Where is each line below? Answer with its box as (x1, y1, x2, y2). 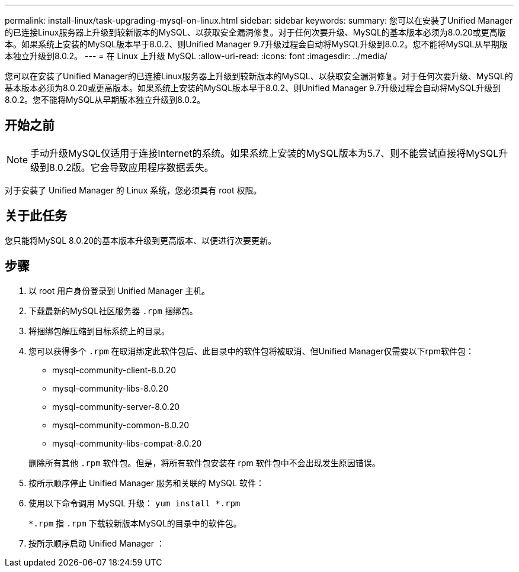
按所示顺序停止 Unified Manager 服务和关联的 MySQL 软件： (28, 477, 264, 488)
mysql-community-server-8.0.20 (52, 401, 180, 412)
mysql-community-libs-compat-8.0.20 (52, 438, 202, 448)
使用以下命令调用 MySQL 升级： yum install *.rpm (28, 497, 241, 508)
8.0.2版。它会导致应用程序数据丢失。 (49, 161, 214, 173)
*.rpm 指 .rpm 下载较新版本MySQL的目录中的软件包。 (28, 518, 242, 528)
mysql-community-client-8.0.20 (52, 364, 177, 375)
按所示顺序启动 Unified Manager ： (28, 538, 165, 548)
